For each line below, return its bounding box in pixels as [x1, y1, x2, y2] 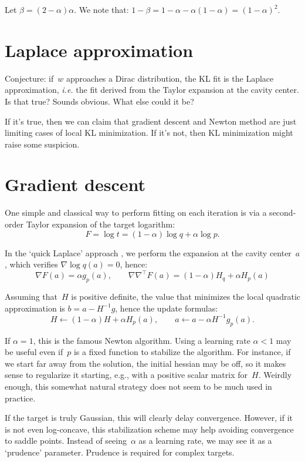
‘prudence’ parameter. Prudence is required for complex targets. [5, 446, 235, 458]
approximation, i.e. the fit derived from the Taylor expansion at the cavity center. [5, 83, 299, 96]
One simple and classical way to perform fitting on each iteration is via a [5, 206, 267, 219]
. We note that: [74, 4, 129, 15]
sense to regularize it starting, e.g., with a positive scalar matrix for [5, 369, 248, 381]
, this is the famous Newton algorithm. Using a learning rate [33, 334, 250, 346]
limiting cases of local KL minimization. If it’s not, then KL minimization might [5, 126, 293, 139]
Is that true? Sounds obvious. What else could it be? [5, 95, 194, 107]
